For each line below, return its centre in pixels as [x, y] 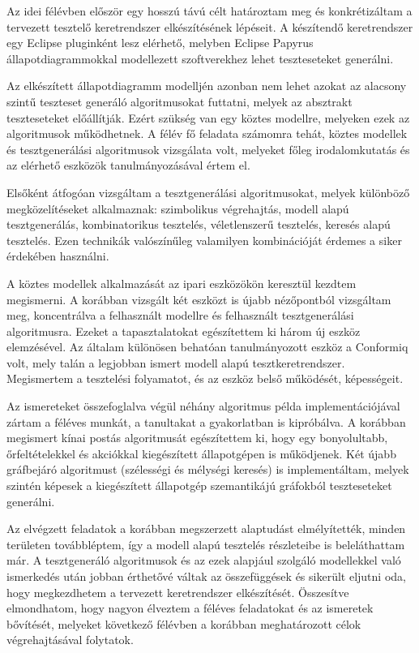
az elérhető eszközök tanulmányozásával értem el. [128, 165]
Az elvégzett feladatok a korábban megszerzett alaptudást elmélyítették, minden [206, 528]
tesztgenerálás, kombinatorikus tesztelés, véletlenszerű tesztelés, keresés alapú [199, 224]
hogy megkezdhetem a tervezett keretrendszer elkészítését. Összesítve [178, 592]
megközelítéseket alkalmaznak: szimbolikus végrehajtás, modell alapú [178, 208]
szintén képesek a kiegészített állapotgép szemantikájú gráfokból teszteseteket [199, 485]
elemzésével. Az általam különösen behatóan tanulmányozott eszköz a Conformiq [207, 347]
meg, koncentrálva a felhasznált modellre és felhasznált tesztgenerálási [180, 315]
